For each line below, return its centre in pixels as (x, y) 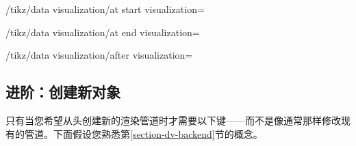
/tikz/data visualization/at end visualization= (103, 32)
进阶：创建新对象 (63, 92)
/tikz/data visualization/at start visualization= (105, 9)
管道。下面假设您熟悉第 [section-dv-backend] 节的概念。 (143, 133)
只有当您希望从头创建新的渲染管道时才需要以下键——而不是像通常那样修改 (173, 120)
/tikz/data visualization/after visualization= (99, 55)
